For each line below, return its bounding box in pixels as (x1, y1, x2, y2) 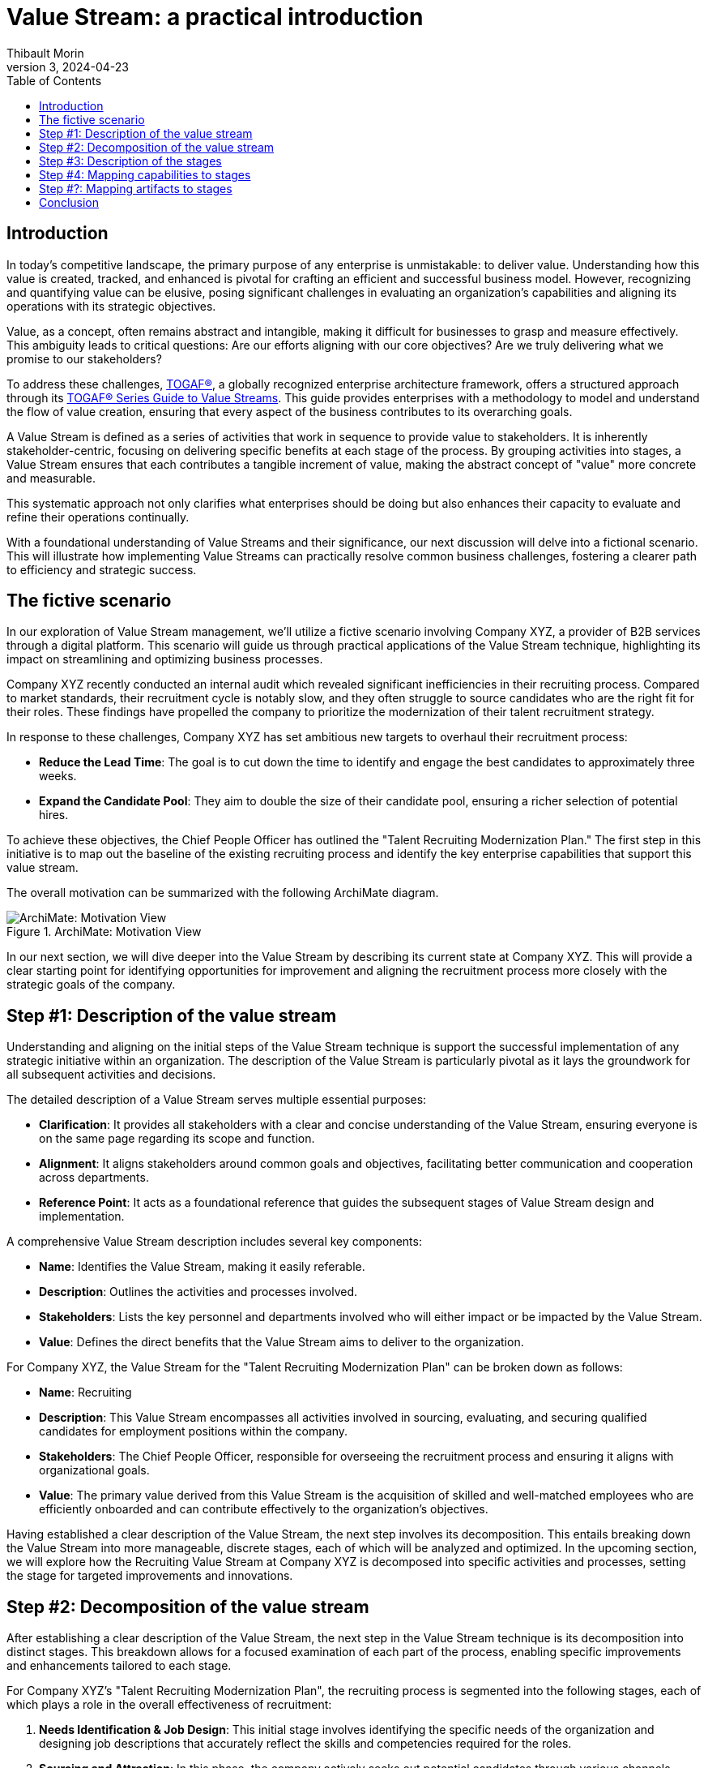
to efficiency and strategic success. (6, 562, 197, 577)
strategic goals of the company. (6, 977, 176, 992)
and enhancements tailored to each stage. (6, 1659, 232, 1673)
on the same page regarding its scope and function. (39, 1131, 315, 1146)
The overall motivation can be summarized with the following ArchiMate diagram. (6, 886, 439, 900)
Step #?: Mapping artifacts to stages (39, 181, 232, 195)
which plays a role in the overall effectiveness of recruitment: (6, 1697, 332, 1712)
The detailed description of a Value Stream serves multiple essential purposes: (6, 1092, 427, 1107)
